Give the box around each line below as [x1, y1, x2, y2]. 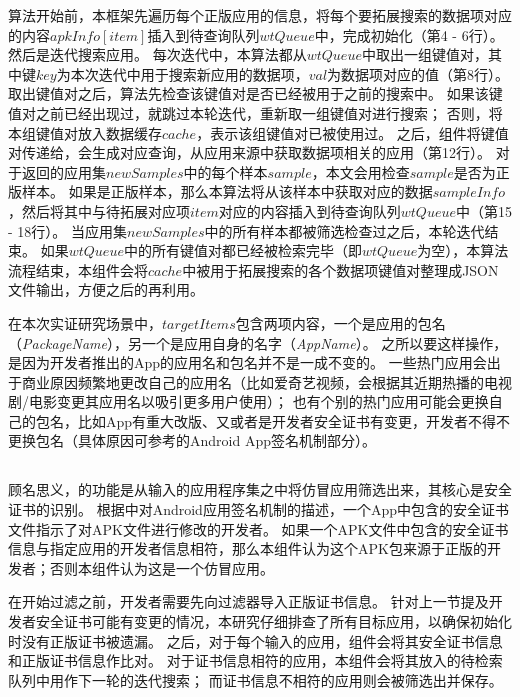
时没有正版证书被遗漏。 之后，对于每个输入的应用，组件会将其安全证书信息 [8, 630, 503, 651]
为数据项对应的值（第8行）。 [327, 63, 510, 84]
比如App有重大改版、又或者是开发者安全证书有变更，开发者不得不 [77, 410, 511, 431]
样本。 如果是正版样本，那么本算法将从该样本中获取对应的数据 [21, 181, 433, 202]
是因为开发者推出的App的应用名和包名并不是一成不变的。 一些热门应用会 [8, 352, 487, 373]
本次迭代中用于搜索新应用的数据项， [70, 63, 309, 84]
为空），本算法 [417, 240, 509, 261]
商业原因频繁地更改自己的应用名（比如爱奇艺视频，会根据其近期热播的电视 [21, 371, 512, 392]
